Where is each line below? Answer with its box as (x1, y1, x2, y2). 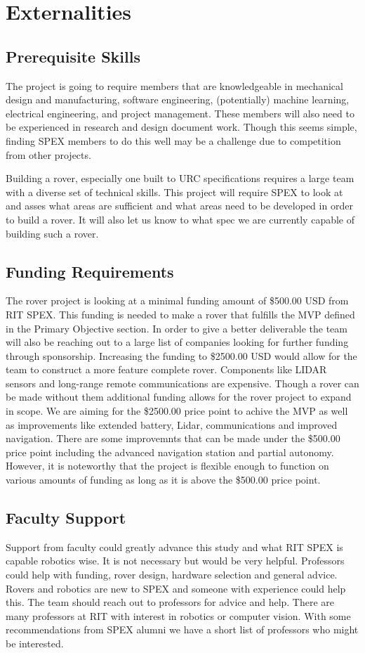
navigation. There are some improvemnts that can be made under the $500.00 (6, 431, 340, 446)
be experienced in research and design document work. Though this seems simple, (6, 119, 357, 134)
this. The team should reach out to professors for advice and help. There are (6, 595, 335, 609)
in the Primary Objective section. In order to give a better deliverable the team (6, 321, 347, 335)
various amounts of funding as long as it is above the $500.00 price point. (6, 472, 321, 487)
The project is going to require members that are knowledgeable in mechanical (6, 78, 343, 93)
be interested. (6, 635, 64, 650)
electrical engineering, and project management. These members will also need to (6, 105, 354, 120)
